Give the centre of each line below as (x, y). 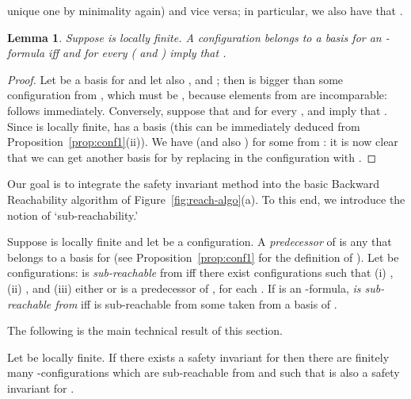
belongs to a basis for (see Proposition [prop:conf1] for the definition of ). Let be (203, 257)
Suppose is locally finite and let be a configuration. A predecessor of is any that (200, 242)
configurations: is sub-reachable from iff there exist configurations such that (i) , (200, 272)
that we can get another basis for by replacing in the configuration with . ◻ (192, 157)
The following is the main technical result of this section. (145, 330)
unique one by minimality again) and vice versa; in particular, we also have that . (205, 10)
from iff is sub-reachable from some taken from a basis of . (196, 303)
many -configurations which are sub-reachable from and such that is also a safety (204, 372)
